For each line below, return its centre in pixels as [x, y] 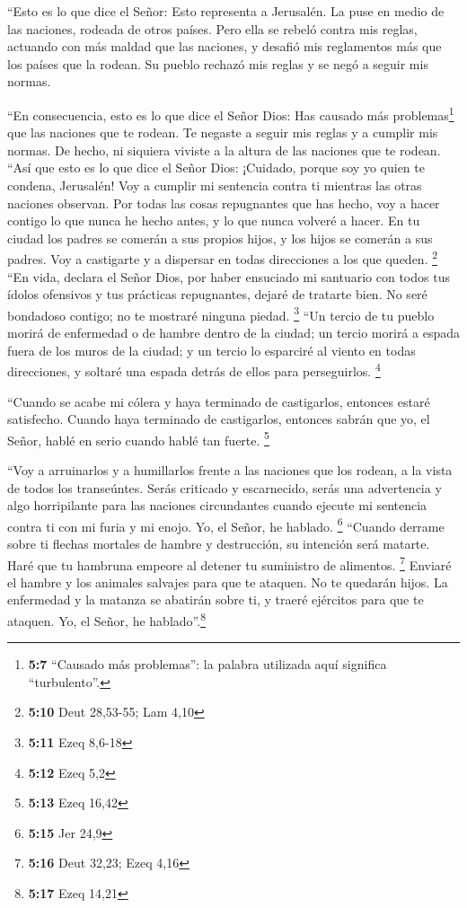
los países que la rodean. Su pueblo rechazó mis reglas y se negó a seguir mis [218, 63]
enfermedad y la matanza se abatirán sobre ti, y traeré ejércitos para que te [216, 599]
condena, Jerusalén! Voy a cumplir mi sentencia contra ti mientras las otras [215, 185]
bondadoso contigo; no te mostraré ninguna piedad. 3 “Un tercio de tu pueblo [221, 313]
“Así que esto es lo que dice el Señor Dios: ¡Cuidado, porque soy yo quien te [216, 167]
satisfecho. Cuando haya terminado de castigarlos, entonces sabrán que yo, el [219, 419]
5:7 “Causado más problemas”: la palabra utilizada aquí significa [207, 664]
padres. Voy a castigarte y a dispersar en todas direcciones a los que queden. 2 [223, 258]
